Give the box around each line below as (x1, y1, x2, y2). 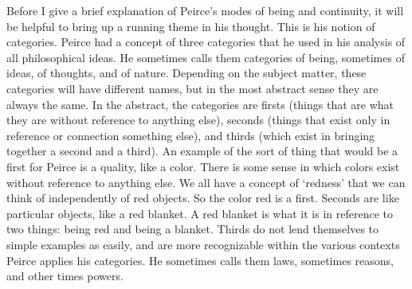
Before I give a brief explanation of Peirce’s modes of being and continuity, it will (6, 2, 404, 18)
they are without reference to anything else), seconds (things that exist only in (6, 111, 390, 128)
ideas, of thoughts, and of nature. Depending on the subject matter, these (6, 64, 367, 81)
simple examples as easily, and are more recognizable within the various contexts (6, 236, 400, 252)
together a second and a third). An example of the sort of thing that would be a (6, 143, 398, 159)
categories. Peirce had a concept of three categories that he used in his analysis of (6, 33, 406, 50)
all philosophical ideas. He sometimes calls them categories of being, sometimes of (6, 49, 405, 65)
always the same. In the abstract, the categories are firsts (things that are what (6, 96, 394, 112)
